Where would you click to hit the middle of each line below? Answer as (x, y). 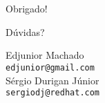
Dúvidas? (25, 31)
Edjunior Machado (45, 55)
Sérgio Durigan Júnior (52, 80)
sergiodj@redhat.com (53, 93)
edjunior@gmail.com (50, 67)
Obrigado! (27, 9)
